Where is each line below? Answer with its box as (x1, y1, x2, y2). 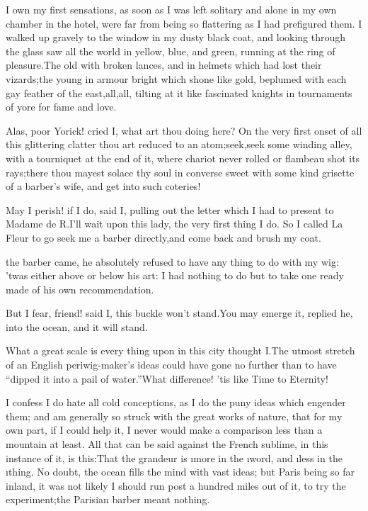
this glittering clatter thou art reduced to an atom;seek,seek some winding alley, (6, 137, 352, 152)
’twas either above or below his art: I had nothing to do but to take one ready (6, 268, 344, 283)
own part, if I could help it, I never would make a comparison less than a (6, 422, 323, 437)
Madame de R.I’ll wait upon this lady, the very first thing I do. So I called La (6, 216, 343, 231)
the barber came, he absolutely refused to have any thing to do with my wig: (6, 254, 339, 269)
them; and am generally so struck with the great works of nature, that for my (6, 408, 343, 423)
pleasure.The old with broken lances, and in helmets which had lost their (6, 57, 322, 72)
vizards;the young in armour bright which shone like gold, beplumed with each (6, 71, 347, 86)
